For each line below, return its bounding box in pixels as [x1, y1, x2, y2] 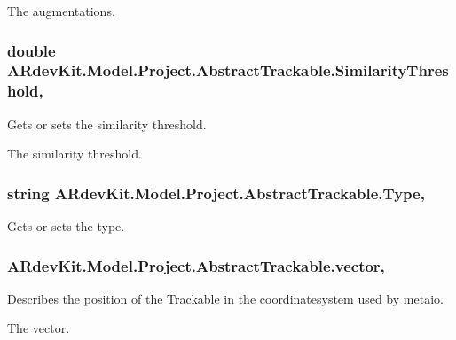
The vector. [7, 319, 70, 337]
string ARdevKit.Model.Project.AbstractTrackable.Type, [7, 182, 425, 204]
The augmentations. [7, 2, 115, 19]
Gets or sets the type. [7, 217, 125, 236]
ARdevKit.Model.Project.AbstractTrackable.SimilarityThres [7, 59, 449, 81]
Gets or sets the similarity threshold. [7, 114, 207, 133]
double [7, 39, 56, 61]
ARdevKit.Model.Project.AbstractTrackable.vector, [7, 254, 385, 276]
